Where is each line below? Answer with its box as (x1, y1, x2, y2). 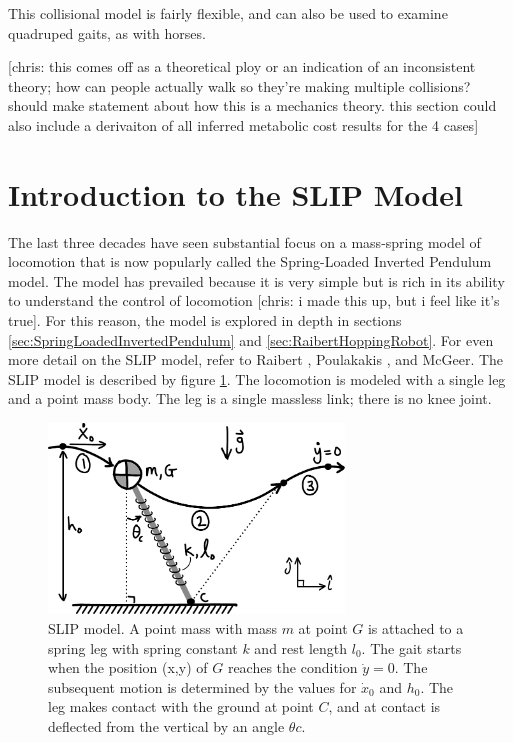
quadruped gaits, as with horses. (8, 22, 206, 43)
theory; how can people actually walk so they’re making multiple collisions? (8, 75, 471, 96)
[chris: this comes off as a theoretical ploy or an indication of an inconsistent (8, 56, 476, 77)
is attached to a (367, 618, 464, 638)
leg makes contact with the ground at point (48, 696, 314, 717)
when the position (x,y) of (48, 657, 208, 678)
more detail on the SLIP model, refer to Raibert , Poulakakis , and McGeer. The (8, 349, 504, 370)
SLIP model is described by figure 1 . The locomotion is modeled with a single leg (8, 368, 506, 389)
